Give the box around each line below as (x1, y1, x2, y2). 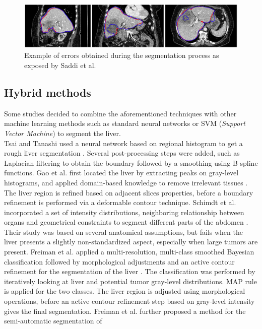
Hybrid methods (4, 84, 91, 100)
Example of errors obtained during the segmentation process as (24, 50, 219, 60)
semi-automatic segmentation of (4, 315, 102, 326)
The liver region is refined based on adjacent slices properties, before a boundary (4, 187, 253, 198)
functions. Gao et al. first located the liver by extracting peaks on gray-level (4, 167, 239, 178)
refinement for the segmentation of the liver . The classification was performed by (4, 266, 255, 277)
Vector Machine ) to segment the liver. (4, 127, 121, 138)
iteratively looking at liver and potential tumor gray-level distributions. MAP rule (4, 276, 257, 286)
